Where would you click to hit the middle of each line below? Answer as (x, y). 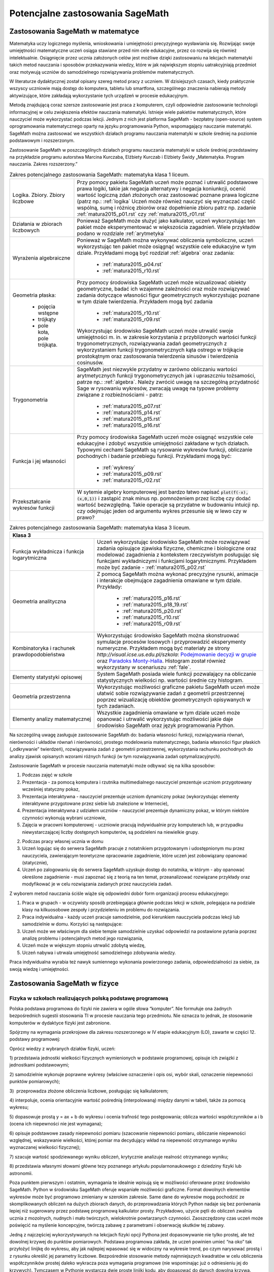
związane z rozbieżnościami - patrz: (120, 395)
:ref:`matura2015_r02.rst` (132, 480)
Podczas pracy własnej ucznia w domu (63, 841)
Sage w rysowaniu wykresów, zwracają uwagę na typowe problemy (158, 388)
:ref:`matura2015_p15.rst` (132, 419)
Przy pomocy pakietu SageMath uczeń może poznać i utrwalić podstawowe (167, 182)
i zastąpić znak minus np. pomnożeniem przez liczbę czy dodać (175, 499)
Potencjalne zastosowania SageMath (89, 13)
